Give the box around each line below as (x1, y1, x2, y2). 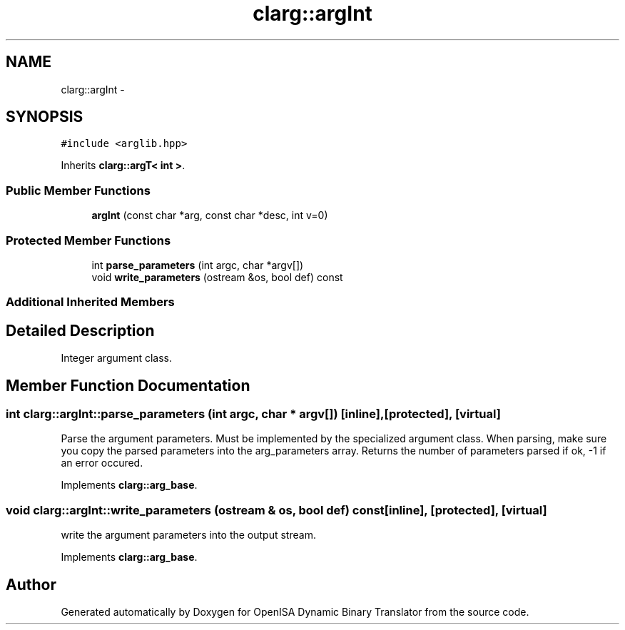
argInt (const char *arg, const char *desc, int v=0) (91, 209, 328, 222)
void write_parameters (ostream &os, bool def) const (91, 270, 343, 283)
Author (6, 575, 56, 594)
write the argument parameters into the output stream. (61, 529, 316, 542)
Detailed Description (6, 321, 155, 340)
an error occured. (61, 457, 143, 469)
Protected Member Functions (6, 233, 171, 248)
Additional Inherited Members (6, 295, 175, 310)
